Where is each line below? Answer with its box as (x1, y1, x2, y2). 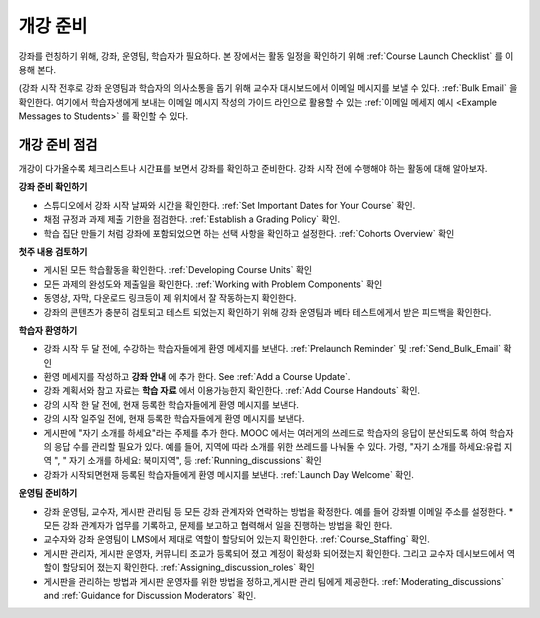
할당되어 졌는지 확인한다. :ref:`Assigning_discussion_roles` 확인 (61, 561, 315, 574)
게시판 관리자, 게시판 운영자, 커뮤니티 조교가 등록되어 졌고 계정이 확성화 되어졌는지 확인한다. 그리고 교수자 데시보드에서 (43, 547, 505, 559)
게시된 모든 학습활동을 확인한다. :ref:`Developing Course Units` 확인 (43, 264, 313, 276)
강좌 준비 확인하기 (18, 181, 88, 193)
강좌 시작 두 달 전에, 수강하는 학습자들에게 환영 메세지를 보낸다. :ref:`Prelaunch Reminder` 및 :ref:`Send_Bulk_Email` (43, 343, 502, 355)
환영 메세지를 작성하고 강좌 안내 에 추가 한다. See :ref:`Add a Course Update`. (43, 371, 351, 383)
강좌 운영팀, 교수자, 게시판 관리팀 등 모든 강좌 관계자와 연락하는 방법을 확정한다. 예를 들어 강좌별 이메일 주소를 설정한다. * (43, 505, 514, 517)
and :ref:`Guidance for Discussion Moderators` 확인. (43, 589, 257, 601)
